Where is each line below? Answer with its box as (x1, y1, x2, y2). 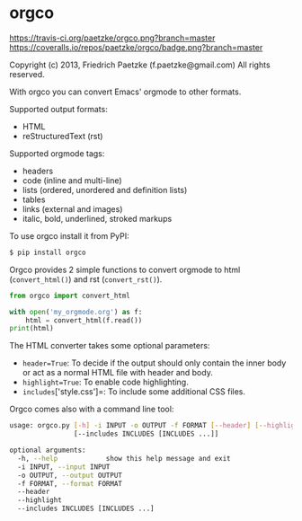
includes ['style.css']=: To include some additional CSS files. (22, 386, 245, 397)
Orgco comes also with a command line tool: (9, 403, 174, 415)
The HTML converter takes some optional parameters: (9, 340, 210, 351)
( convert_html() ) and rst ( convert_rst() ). (9, 273, 163, 285)
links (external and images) (22, 203, 123, 214)
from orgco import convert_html (9, 291, 130, 300)
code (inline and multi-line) (22, 174, 123, 186)
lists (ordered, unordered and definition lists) (22, 184, 188, 195)
